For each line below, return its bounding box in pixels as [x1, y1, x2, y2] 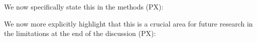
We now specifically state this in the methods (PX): [4, 1, 164, 11]
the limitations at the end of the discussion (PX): [4, 28, 156, 38]
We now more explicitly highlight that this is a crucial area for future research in [4, 18, 253, 28]
